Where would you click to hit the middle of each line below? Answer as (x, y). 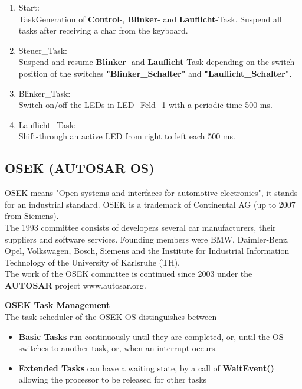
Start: (29, 7)
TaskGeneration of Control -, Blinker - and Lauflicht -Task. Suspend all (150, 19)
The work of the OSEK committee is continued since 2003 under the (129, 274)
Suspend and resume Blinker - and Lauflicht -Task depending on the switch (157, 62)
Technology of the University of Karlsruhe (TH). (93, 262)
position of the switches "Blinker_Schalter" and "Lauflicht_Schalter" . (155, 73)
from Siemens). (32, 216)
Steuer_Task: (43, 50)
